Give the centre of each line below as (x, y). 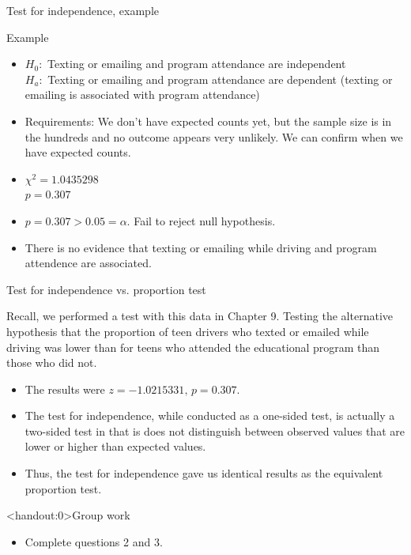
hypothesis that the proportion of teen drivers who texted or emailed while (188, 331)
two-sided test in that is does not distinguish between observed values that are (215, 430)
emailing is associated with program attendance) (142, 94)
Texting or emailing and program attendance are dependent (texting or (220, 79)
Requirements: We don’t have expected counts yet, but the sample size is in (208, 121)
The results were (65, 389)
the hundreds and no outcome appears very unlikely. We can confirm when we (214, 136)
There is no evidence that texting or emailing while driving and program (201, 247)
